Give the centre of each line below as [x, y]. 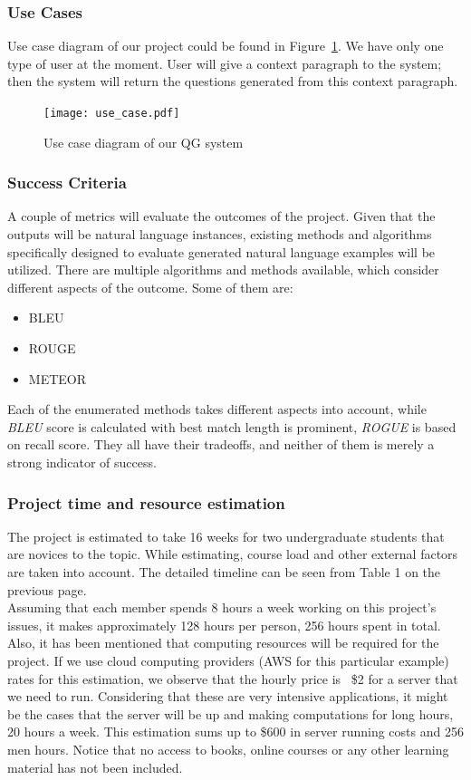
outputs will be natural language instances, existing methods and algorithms [220, 234]
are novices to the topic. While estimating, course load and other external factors [233, 554]
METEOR [58, 378]
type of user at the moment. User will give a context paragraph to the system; [225, 63]
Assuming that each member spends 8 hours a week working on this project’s [222, 607]
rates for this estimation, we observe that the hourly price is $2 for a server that [233, 678]
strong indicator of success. [82, 462]
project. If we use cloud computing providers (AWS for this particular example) [228, 660]
